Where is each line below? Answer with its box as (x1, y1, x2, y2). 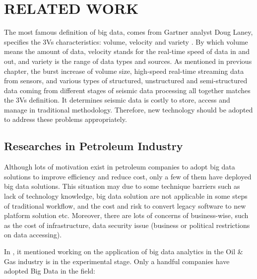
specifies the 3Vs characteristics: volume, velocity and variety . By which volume (4, 36, 248, 47)
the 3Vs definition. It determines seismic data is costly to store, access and (4, 95, 230, 105)
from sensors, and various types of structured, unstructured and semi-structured (4, 75, 248, 86)
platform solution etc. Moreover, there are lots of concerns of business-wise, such (4, 210, 249, 221)
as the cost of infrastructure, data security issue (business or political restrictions (4, 220, 250, 230)
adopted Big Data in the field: (4, 266, 95, 276)
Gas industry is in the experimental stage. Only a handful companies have (4, 256, 230, 266)
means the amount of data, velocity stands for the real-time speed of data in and (4, 46, 250, 56)
